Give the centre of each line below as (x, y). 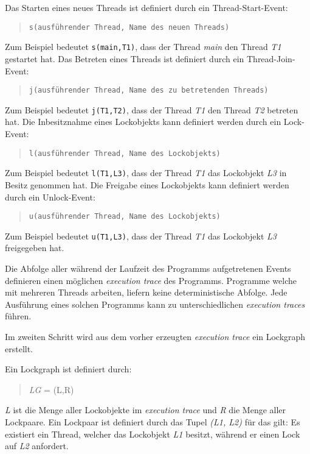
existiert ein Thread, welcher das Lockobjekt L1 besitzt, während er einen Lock (153, 434)
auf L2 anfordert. (37, 446)
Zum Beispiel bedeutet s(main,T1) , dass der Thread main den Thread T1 (143, 47)
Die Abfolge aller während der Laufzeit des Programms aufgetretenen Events (148, 268)
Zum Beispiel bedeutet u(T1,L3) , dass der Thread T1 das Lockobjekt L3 (141, 236)
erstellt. (19, 348)
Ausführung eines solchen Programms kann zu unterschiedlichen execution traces (155, 304)
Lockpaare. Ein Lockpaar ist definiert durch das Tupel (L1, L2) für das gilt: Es (153, 421)
